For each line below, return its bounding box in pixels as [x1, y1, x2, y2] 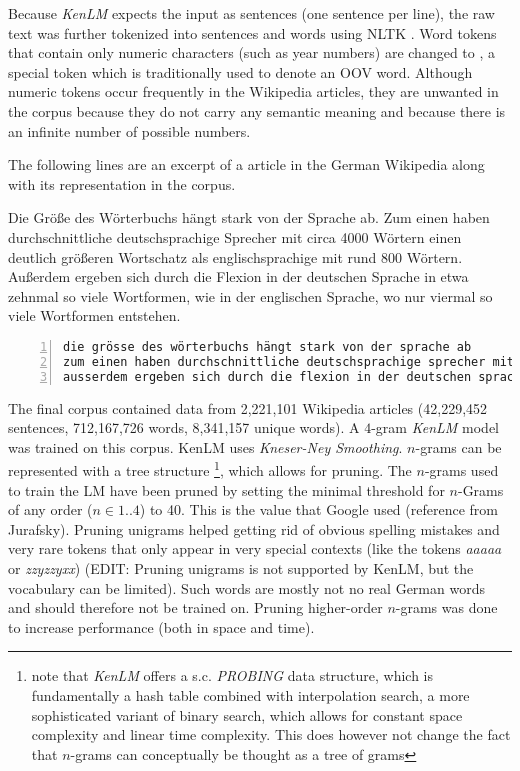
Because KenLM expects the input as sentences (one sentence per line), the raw [8, 3, 495, 23]
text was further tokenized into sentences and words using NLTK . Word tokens [8, 22, 497, 43]
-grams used [424, 459, 499, 480]
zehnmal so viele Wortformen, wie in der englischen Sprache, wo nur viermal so [8, 285, 493, 306]
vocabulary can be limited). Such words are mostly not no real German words [8, 577, 485, 598]
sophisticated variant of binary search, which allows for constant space [31, 704, 463, 725]
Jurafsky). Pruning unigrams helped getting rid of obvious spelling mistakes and [8, 518, 500, 539]
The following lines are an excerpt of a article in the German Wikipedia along [8, 154, 485, 175]
